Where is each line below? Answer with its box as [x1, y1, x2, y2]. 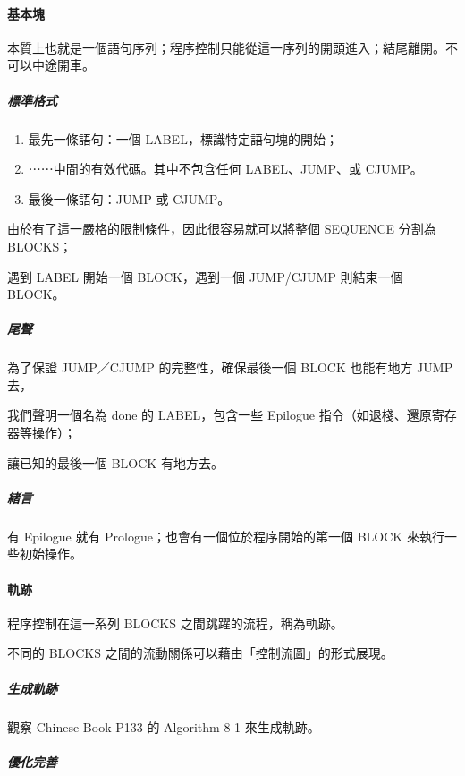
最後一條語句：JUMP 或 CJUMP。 [28, 189, 231, 208]
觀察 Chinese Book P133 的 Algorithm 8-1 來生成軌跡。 [7, 717, 320, 736]
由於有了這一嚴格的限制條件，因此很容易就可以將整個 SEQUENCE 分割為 [7, 219, 436, 238]
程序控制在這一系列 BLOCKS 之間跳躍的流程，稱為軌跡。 [7, 613, 343, 632]
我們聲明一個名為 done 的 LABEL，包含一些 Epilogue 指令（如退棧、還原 [7, 405, 432, 424]
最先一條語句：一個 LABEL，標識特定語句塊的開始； [28, 129, 338, 148]
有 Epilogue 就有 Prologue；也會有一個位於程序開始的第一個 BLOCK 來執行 [7, 526, 444, 545]
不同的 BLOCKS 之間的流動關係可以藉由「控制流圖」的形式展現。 [7, 644, 393, 662]
